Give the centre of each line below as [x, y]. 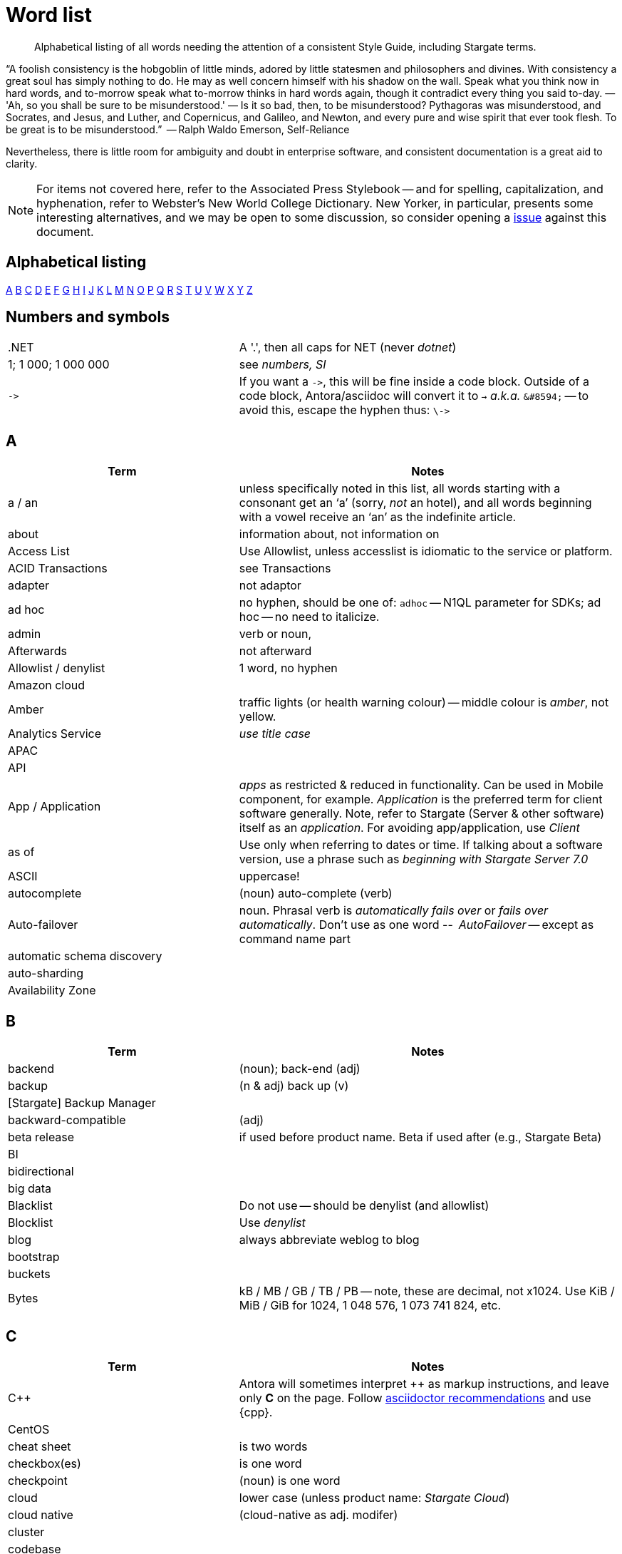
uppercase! [269, 876]
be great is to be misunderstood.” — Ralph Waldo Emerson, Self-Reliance [178, 129]
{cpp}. [256, 1412]
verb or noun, [275, 634]
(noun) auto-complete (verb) [316, 894]
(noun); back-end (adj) [300, 1069]
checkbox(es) [45, 1463]
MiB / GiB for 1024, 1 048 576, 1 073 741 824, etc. [370, 1306]
